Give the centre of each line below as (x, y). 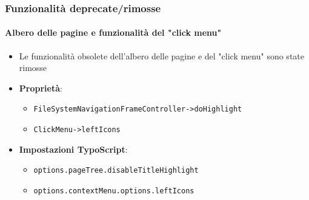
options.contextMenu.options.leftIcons (114, 191)
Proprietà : (41, 88)
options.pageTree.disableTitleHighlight (116, 171)
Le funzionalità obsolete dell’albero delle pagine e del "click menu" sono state (161, 55)
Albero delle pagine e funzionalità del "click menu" (113, 32)
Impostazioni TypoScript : (73, 149)
